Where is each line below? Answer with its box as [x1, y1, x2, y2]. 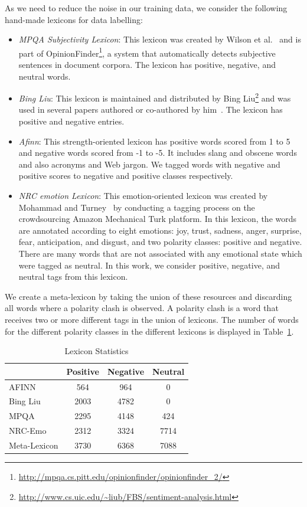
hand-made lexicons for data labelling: [5, 13, 143, 25]
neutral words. [18, 70, 71, 82]
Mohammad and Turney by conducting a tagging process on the [18, 201, 255, 213]
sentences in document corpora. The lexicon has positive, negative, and [18, 58, 276, 71]
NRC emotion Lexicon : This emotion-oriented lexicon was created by [18, 189, 268, 202]
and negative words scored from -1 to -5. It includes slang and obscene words [18, 146, 297, 159]
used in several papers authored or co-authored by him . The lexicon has [18, 103, 283, 116]
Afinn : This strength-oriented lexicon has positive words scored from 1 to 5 [18, 135, 290, 147]
